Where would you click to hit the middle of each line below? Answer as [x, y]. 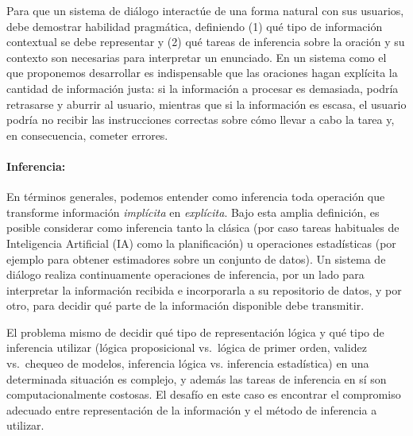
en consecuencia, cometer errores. [87, 135]
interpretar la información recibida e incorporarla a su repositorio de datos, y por [204, 289]
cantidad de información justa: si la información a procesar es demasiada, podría [203, 88]
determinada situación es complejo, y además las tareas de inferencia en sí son [197, 378]
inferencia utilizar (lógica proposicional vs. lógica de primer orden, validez [187, 347]
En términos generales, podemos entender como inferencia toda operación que [196, 197]
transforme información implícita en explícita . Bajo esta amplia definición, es [193, 212]
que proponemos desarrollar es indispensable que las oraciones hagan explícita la [202, 73]
